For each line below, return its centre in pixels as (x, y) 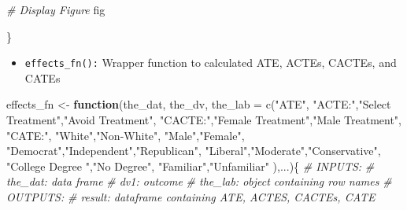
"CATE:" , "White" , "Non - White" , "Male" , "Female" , (126, 135)
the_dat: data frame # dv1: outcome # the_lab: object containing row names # (199, 181)
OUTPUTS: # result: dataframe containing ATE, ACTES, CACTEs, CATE (191, 197)
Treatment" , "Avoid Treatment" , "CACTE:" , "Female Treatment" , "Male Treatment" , (204, 120)
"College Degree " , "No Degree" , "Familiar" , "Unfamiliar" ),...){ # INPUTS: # (191, 166)
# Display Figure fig (56, 9)
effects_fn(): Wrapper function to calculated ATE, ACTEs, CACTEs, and (211, 63)
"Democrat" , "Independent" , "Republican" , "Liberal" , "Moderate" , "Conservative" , (194, 151)
